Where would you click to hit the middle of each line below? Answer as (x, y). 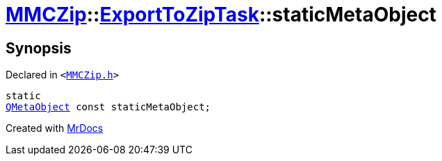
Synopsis (39, 48)
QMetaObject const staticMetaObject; (108, 107)
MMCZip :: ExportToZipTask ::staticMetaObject (221, 15)
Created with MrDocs (55, 128)
